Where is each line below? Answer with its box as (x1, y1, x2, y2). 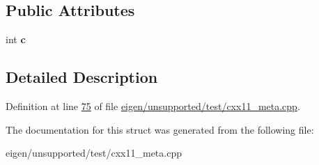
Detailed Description (6, 66, 158, 88)
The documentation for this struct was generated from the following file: (6, 122, 314, 136)
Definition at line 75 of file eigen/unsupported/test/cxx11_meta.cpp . (6, 99, 300, 113)
